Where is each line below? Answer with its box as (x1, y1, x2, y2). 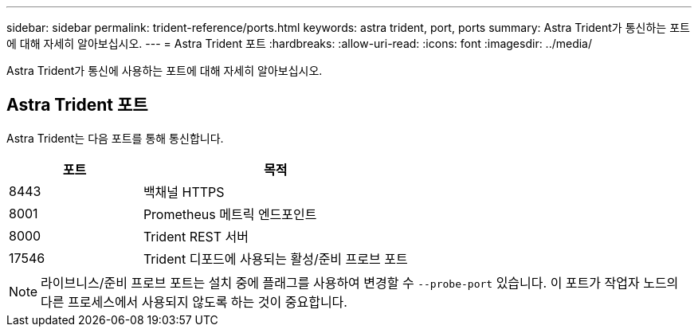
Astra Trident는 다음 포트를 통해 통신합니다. (6, 131, 224, 145)
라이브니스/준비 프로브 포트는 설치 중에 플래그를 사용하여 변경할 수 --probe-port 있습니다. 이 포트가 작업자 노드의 (41, 274, 679, 291)
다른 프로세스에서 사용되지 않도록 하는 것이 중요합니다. (41, 293, 347, 310)
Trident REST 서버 (143, 228, 249, 245)
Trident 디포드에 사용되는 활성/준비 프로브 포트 (143, 250, 408, 267)
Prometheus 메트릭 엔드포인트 (143, 206, 317, 222)
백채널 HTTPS (143, 183, 225, 200)
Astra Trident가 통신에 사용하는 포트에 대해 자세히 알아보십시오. (6, 64, 323, 77)
